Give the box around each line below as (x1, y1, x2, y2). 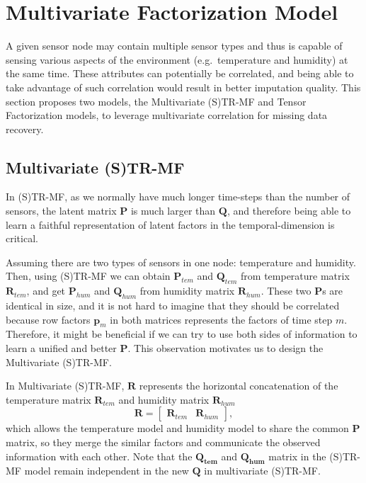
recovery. (6, 121, 44, 136)
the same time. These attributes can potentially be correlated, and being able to (6, 66, 354, 81)
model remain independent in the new (24, 463, 189, 478)
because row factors (6, 312, 91, 326)
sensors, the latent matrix (6, 203, 117, 218)
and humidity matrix (118, 392, 210, 407)
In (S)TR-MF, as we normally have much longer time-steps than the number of (6, 189, 350, 204)
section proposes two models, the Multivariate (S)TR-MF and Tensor (6, 93, 307, 108)
